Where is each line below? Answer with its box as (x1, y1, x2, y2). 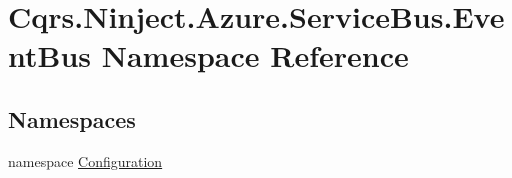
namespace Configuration (8, 150, 163, 171)
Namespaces (8, 103, 136, 134)
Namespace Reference (101, 35, 409, 76)
